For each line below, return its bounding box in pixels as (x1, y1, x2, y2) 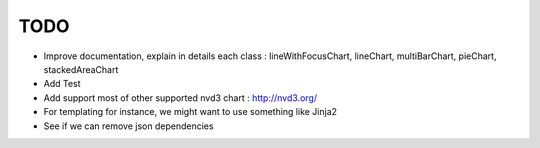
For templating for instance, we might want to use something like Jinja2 (43, 106, 338, 118)
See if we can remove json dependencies (43, 120, 214, 132)
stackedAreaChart (43, 63, 119, 75)
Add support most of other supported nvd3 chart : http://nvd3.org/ (43, 91, 318, 104)
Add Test (43, 78, 81, 90)
